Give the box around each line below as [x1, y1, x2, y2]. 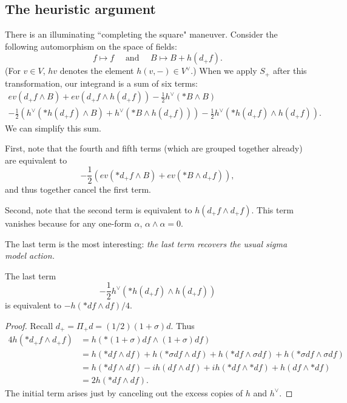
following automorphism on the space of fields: [5, 39, 177, 52]
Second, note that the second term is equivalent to [5, 203, 192, 216]
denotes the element [59, 64, 134, 77]
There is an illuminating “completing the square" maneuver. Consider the [5, 28, 278, 41]
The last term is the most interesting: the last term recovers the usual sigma [5, 237, 288, 250]
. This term [251, 203, 294, 216]
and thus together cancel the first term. [5, 183, 151, 196]
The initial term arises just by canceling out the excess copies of [5, 386, 243, 399]
